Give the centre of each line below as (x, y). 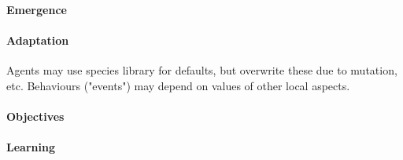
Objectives (35, 116)
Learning (31, 146)
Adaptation (38, 40)
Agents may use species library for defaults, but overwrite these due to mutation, (202, 69)
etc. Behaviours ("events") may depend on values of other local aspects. (178, 85)
